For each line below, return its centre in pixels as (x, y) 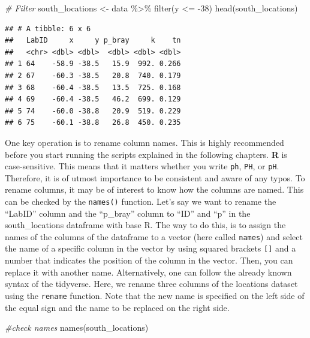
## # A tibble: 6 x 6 (48, 29)
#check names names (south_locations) (77, 327)
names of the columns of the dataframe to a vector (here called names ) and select (154, 236)
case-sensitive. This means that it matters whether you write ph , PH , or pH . (142, 166)
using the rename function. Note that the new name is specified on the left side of (155, 295)
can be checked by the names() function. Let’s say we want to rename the (141, 201)
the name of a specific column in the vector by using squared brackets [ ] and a (151, 248)
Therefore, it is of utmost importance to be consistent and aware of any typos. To (155, 177)
